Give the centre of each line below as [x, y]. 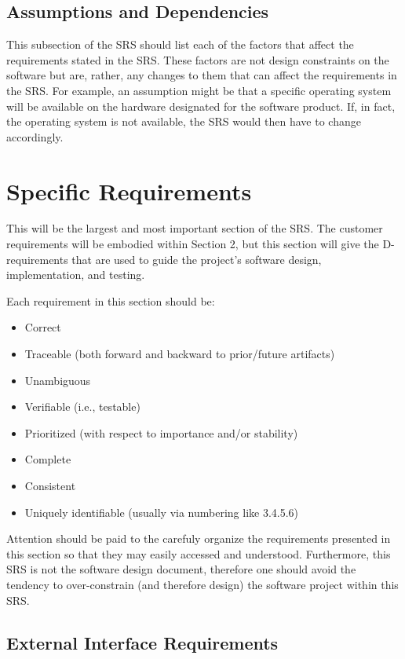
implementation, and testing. [76, 275]
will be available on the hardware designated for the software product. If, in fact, [201, 106]
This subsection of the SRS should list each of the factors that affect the [180, 44]
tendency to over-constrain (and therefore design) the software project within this [202, 584]
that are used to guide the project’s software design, [197, 259]
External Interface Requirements [142, 642]
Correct [43, 327]
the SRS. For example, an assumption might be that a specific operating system [199, 90]
